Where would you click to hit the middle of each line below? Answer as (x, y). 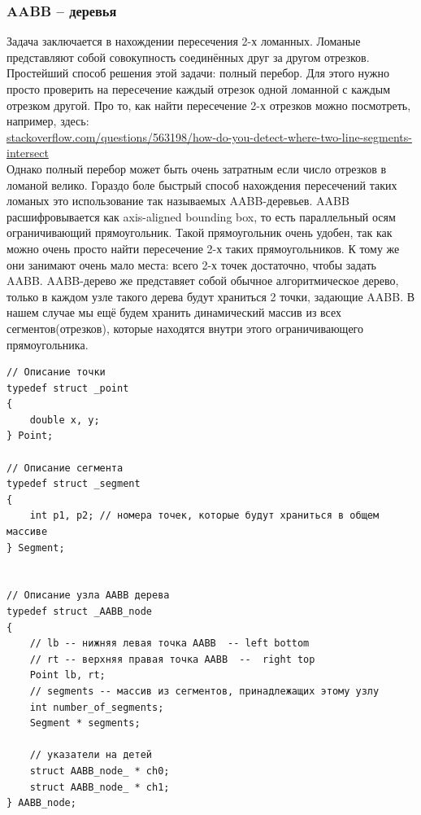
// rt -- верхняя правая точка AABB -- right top (172, 659)
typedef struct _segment (74, 484)
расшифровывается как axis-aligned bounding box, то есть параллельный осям (201, 216)
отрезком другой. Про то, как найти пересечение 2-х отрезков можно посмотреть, (209, 105)
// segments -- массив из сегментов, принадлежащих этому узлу (204, 691)
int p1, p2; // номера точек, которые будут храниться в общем (204, 516)
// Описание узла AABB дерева (88, 596)
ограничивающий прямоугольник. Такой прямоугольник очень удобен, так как (200, 232)
